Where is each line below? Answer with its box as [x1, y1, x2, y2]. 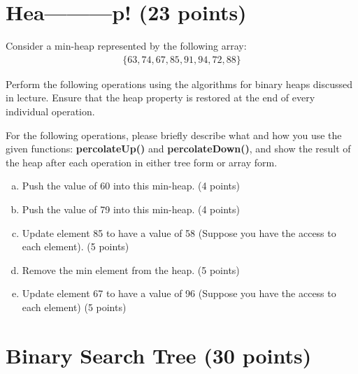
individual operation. [6, 103, 95, 118]
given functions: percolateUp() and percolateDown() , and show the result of [6, 141, 351, 156]
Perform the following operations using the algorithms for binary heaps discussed [6, 76, 353, 91]
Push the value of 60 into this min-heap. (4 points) [22, 178, 240, 193]
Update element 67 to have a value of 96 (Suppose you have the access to [22, 286, 336, 301]
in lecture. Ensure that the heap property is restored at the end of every [6, 90, 315, 105]
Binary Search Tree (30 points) [6, 340, 312, 369]
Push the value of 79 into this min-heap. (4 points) [22, 201, 240, 216]
